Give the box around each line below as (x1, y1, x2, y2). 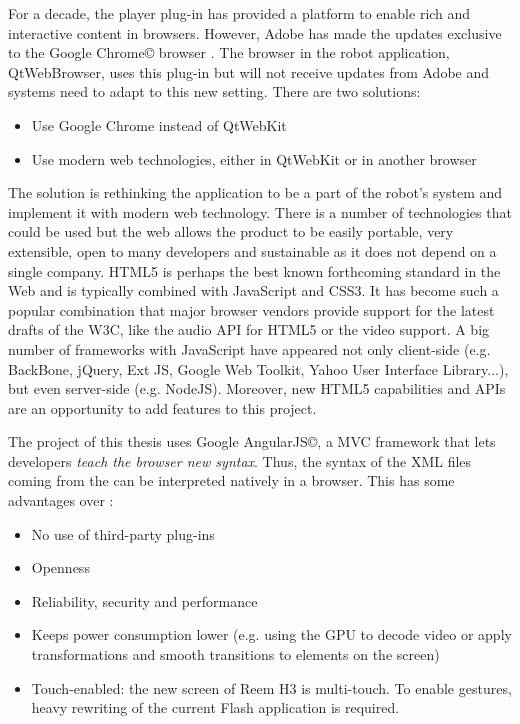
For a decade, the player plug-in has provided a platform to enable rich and (8, 3, 471, 23)
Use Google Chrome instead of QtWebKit (31, 114, 287, 135)
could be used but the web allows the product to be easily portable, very (8, 221, 454, 242)
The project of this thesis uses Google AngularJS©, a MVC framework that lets (8, 431, 496, 452)
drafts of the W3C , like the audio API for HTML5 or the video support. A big (8, 319, 490, 340)
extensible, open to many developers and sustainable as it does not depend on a (8, 240, 497, 261)
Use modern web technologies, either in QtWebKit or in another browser (31, 148, 477, 169)
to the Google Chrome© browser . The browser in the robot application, (8, 42, 450, 63)
